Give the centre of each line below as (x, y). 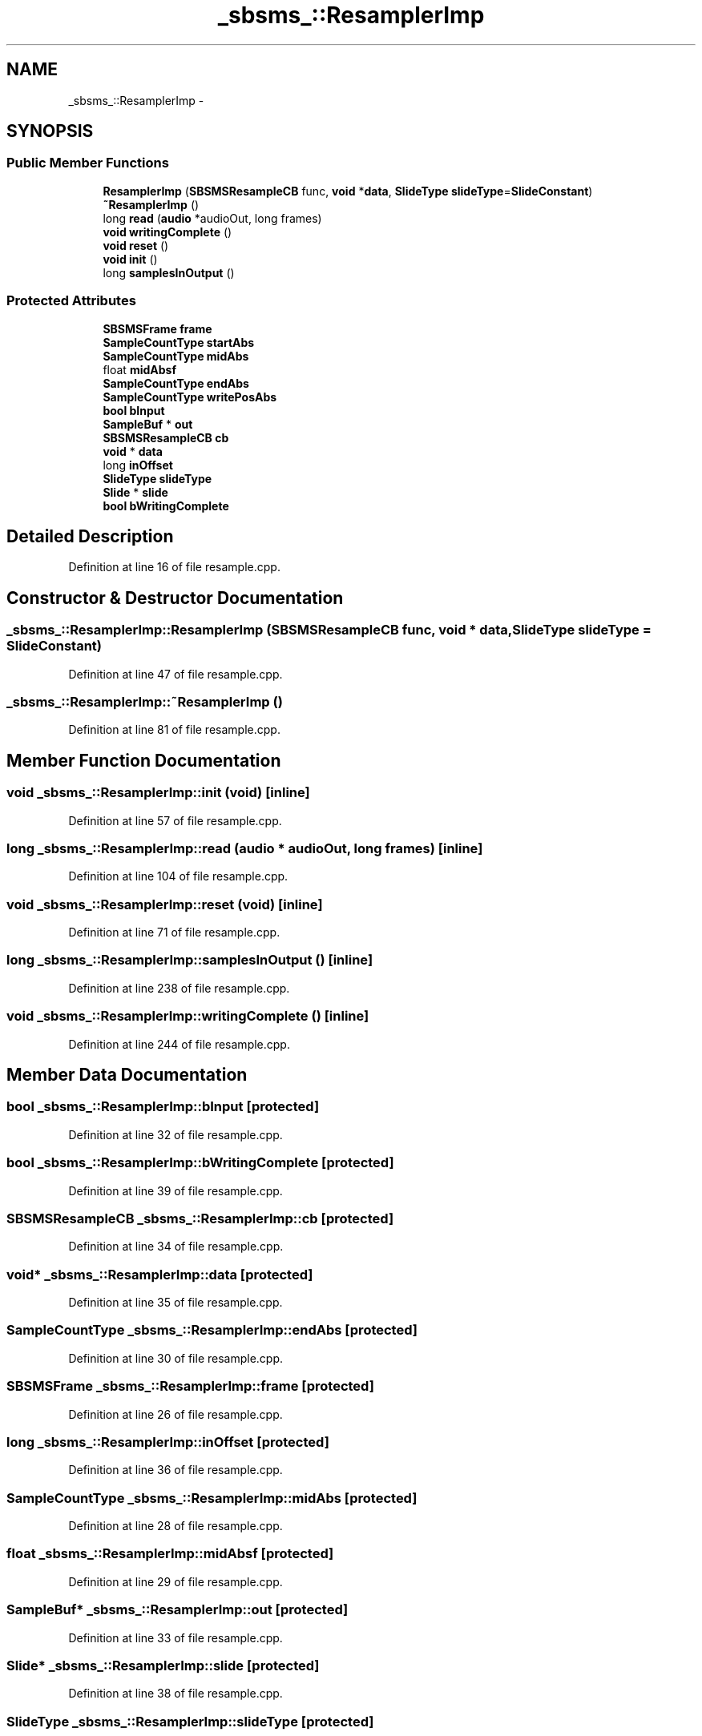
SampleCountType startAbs (179, 342)
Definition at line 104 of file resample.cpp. (178, 876)
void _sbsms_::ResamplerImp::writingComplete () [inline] (188, 1016)
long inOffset (138, 465)
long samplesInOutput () (169, 272)
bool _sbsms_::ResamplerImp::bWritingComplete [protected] (200, 1163)
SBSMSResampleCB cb (166, 437)
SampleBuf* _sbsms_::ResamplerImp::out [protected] (178, 1610)
